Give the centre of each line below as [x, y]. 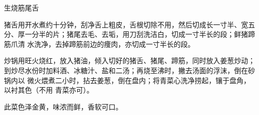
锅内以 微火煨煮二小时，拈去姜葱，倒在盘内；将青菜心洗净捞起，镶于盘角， [127, 80]
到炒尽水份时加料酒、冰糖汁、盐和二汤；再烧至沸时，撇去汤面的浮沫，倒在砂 [129, 70]
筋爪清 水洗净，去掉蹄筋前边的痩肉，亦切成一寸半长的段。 [99, 44]
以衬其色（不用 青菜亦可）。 [49, 90]
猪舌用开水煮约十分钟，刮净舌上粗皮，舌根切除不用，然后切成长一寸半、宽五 [129, 24]
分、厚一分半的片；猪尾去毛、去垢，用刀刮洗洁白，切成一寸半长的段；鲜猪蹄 [129, 34]
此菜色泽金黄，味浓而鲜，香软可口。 [63, 106]
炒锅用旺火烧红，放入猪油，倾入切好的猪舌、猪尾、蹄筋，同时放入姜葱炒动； [129, 60]
